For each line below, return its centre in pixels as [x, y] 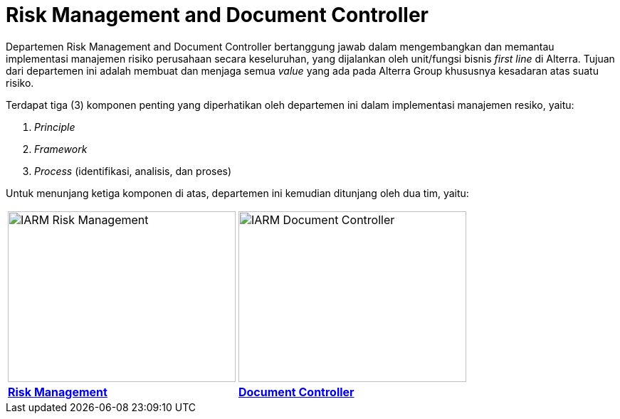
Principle [55, 127]
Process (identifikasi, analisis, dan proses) [133, 171]
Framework [61, 149]
